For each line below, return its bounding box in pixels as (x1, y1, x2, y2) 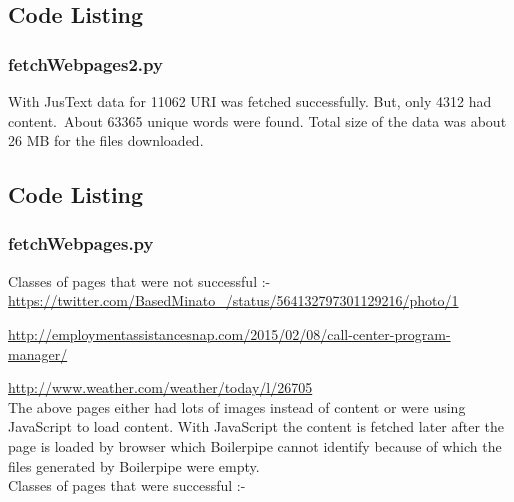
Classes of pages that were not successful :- (8, 270, 271, 291)
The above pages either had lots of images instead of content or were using (8, 396, 466, 417)
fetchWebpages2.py (8, 51, 163, 76)
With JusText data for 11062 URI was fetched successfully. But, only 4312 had (8, 91, 492, 111)
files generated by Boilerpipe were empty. (8, 455, 260, 476)
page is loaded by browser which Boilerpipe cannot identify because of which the (8, 435, 502, 456)
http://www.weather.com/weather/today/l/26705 (8, 377, 313, 398)
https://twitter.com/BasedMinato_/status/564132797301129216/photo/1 (8, 290, 459, 311)
